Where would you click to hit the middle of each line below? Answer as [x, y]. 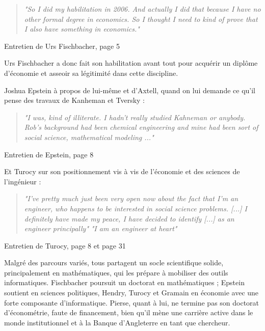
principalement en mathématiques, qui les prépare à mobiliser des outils [116, 272]
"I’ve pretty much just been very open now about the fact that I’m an [131, 198]
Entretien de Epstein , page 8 [49, 154]
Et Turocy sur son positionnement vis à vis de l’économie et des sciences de [122, 171]
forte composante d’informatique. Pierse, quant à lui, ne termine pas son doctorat [132, 302]
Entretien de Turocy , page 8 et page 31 [65, 245]
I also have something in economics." [82, 29]
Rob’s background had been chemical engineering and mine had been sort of [141, 127]
